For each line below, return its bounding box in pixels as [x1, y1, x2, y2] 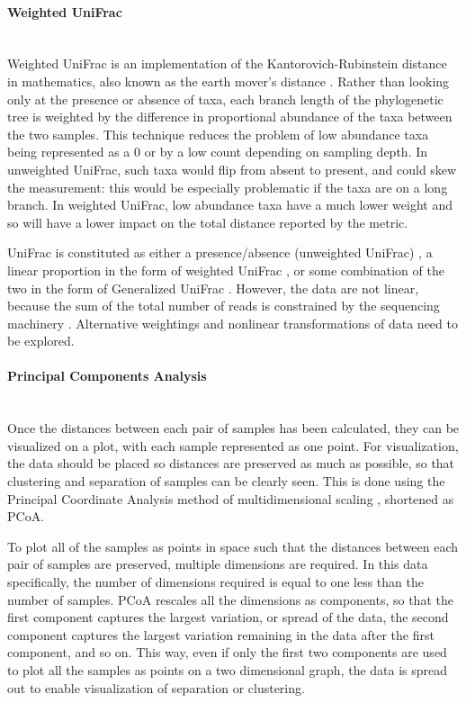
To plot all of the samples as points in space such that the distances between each [7, 536, 459, 555]
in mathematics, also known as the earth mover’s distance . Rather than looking [7, 71, 450, 90]
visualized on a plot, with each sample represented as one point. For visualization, [7, 436, 459, 455]
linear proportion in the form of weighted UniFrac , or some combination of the [7, 260, 444, 279]
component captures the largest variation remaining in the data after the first [7, 625, 435, 644]
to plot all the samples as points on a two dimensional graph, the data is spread [7, 661, 448, 679]
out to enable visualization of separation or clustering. [7, 678, 305, 697]
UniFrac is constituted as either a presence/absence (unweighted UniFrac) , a [7, 243, 433, 262]
